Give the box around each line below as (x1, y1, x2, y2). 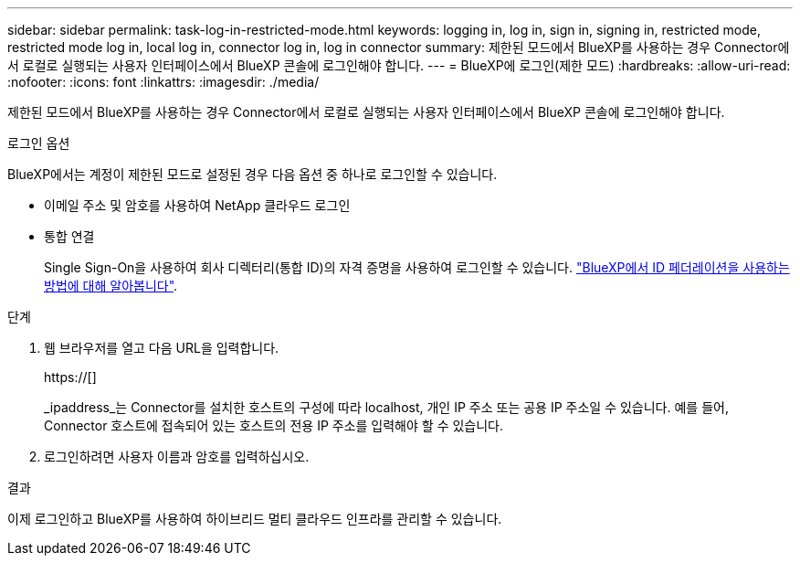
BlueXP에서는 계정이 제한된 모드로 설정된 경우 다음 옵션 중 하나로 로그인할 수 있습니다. (7, 166, 498, 182)
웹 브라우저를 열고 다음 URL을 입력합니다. (44, 340, 279, 356)
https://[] (44, 369, 97, 385)
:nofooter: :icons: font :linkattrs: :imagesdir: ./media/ (7, 74, 320, 90)
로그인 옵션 (7, 135, 70, 151)
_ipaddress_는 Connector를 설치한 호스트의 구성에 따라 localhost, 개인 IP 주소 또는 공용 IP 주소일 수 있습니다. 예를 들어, (44, 399, 729, 415)
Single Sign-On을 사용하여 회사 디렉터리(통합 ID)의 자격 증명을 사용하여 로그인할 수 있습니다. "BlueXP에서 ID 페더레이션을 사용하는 (44, 260, 790, 275)
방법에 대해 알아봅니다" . (44, 278, 178, 293)
